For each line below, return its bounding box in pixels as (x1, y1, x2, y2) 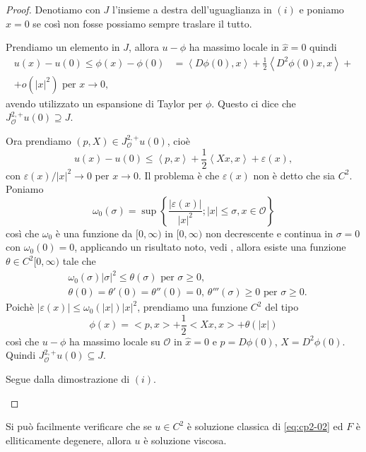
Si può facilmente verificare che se (6, 419, 152, 434)
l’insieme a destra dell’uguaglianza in (112, 2, 272, 16)
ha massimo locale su (69, 333, 160, 348)
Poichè (6, 299, 34, 314)
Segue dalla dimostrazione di (6, 371, 130, 386)
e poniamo (299, 2, 344, 16)
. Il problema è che (138, 167, 220, 182)
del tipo (265, 299, 299, 314)
